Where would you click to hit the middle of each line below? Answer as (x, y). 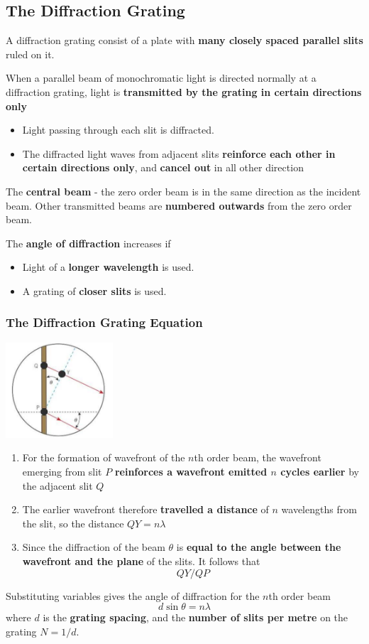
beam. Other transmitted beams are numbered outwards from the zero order (179, 205)
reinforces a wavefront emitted (191, 472)
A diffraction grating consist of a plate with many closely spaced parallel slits (184, 40)
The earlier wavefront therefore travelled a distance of (145, 509)
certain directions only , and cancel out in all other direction (163, 167)
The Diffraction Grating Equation (104, 322)
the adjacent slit (57, 485)
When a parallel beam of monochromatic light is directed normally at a (161, 78)
